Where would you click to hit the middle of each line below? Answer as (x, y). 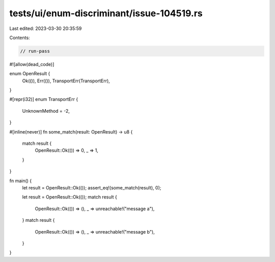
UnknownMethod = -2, (46, 111)
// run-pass (35, 51)
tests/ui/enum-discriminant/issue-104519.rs (106, 13)
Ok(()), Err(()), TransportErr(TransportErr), (66, 81)
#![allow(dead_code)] (32, 64)
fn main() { (21, 181)
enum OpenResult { (30, 74)
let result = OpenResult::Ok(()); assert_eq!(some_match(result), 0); (92, 187)
